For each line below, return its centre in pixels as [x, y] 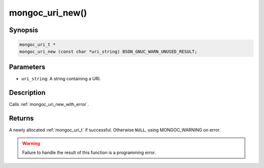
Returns [22, 118]
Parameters [27, 67]
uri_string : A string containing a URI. [61, 79]
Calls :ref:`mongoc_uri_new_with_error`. [49, 104]
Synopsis [24, 30]
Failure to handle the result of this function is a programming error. [89, 152]
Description [27, 93]
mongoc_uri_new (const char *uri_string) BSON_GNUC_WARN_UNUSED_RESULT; [108, 52]
